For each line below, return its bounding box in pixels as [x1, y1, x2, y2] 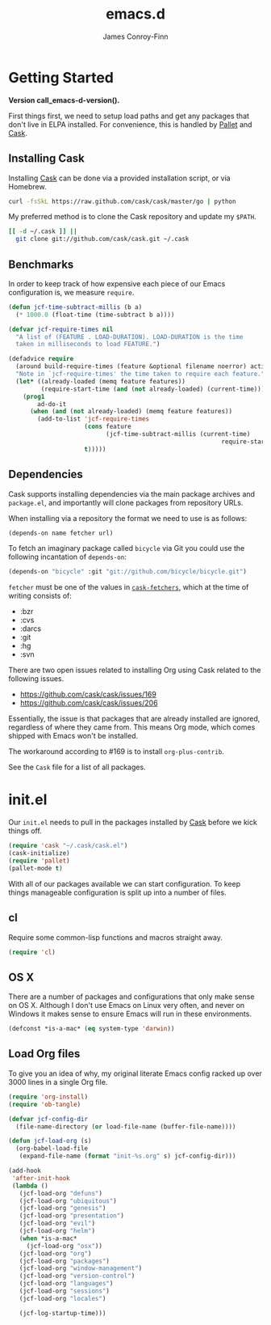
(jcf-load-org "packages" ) [19, 1257, 110, 1265]
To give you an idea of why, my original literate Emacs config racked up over [8, 1069, 262, 1078]
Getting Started [8, 68, 115, 87]
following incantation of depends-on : [8, 552, 127, 562]
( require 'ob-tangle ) [8, 1100, 81, 1108]
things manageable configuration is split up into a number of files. [8, 887, 227, 897]
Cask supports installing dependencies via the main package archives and [8, 489, 256, 498]
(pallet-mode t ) [8, 864, 63, 872]
